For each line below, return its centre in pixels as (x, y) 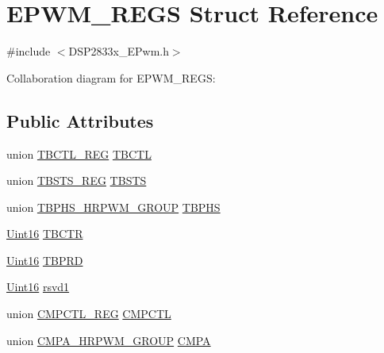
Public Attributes (80, 120)
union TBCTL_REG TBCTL (79, 153)
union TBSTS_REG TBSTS (77, 180)
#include (29, 51)
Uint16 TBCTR (45, 234)
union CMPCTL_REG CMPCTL (89, 314)
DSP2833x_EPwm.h (119, 51)
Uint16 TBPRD (45, 260)
